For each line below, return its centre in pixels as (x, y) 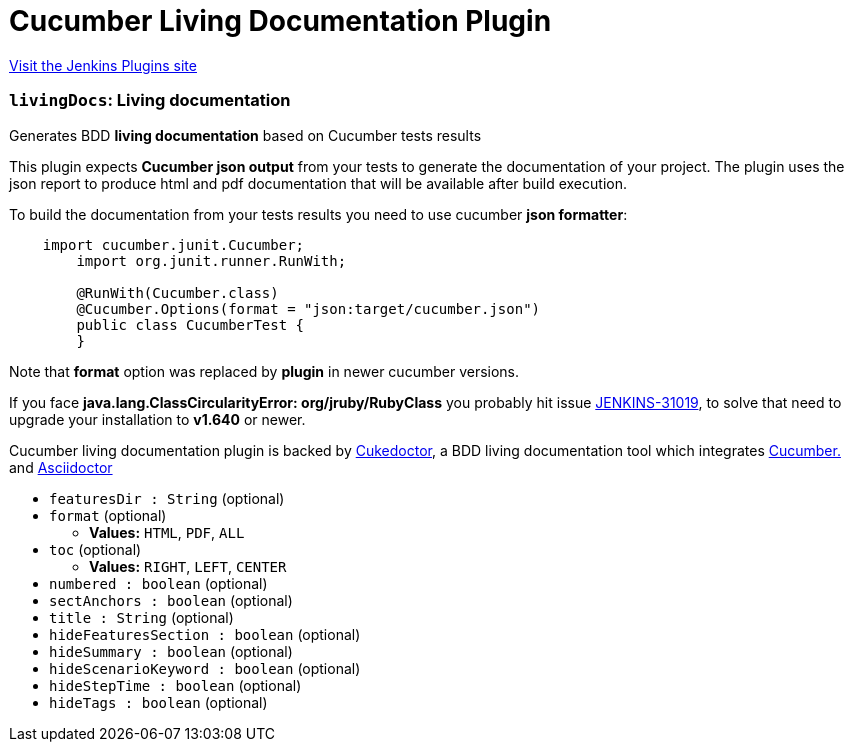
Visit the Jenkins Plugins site (103, 65)
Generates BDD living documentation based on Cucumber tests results (245, 135)
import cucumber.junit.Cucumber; (173, 244)
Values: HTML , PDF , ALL (167, 532)
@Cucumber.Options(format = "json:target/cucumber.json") (308, 308)
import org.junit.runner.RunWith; (211, 260)
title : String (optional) (141, 617)
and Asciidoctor (61, 467)
